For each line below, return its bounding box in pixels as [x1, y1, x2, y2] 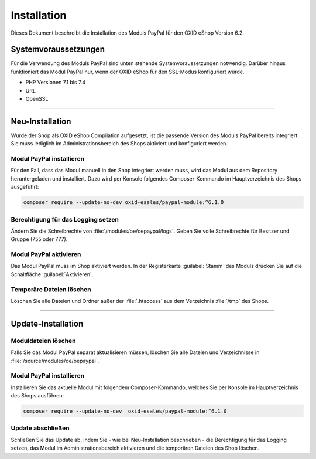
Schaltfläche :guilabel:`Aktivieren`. [11, 270, 94, 278]
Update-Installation [11, 318, 84, 328]
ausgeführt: [11, 183, 39, 191]
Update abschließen [11, 424, 70, 432]
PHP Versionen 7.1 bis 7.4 [25, 79, 86, 86]
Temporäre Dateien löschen [11, 285, 91, 293]
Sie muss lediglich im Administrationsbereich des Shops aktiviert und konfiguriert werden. [11, 140, 228, 147]
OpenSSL [25, 96, 49, 103]
